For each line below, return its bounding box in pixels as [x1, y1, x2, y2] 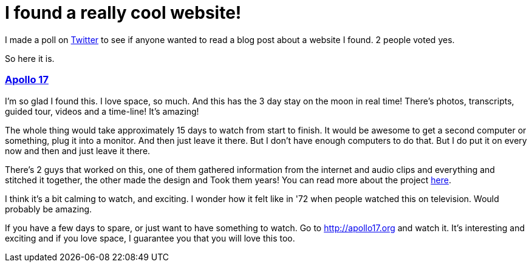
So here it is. [5, 53, 55, 64]
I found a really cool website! [5, 2, 242, 23]
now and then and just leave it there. [5, 145, 151, 156]
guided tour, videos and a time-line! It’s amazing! [5, 106, 199, 117]
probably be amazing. [5, 203, 92, 214]
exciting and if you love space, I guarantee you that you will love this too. [5, 232, 295, 243]
